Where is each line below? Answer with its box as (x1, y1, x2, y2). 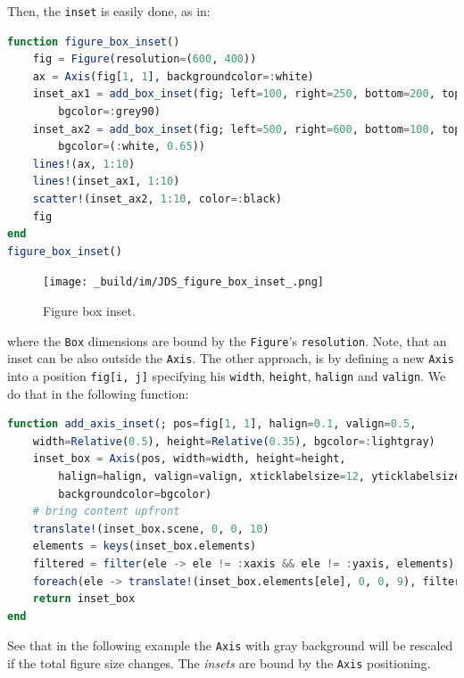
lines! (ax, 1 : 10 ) (32, 157, 136, 170)
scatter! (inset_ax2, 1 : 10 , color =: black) (32, 193, 282, 205)
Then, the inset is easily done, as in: (7, 2, 211, 20)
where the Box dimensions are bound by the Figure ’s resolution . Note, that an (7, 331, 447, 350)
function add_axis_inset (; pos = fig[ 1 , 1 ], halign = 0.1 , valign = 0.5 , (7, 418, 417, 431)
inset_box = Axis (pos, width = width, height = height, (32, 452, 346, 466)
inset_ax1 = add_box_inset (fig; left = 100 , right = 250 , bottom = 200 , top (32, 87, 461, 101)
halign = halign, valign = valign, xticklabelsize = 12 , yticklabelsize (58, 469, 461, 483)
